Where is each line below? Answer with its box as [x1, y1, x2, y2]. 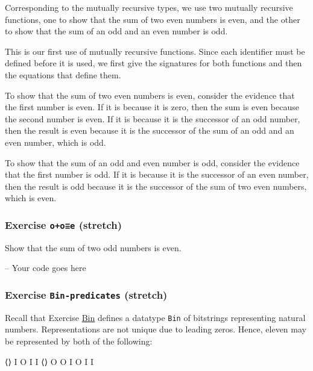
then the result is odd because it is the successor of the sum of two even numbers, [5, 179, 307, 192]
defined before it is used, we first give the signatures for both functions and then [5, 57, 302, 69]
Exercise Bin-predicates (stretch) [5, 287, 168, 302]
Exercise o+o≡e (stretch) [5, 217, 122, 232]
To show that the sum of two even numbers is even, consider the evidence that [5, 89, 295, 101]
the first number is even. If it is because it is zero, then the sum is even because [5, 101, 299, 113]
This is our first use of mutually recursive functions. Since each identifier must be [5, 45, 305, 57]
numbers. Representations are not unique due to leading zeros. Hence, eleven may [5, 323, 306, 335]
